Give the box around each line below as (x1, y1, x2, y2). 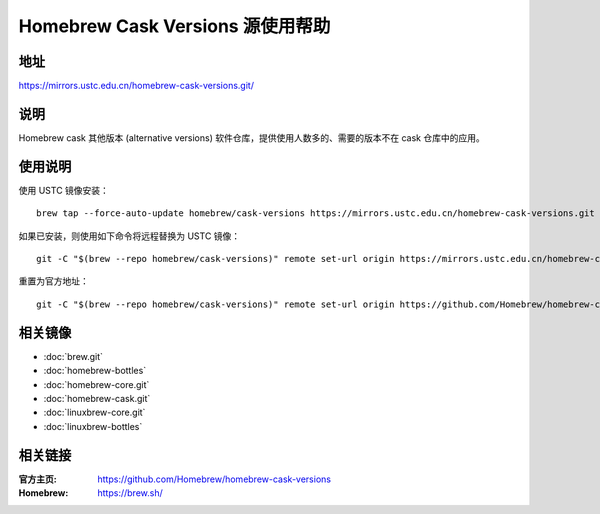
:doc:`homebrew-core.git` (43, 378, 150, 390)
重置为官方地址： (18, 275, 89, 287)
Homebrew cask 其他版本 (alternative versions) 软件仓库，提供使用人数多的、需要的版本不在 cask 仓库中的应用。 (18, 131, 485, 144)
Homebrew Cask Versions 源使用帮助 (18, 15, 331, 37)
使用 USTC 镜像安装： (18, 184, 110, 196)
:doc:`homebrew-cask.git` (43, 392, 151, 404)
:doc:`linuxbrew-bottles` (43, 420, 143, 432)
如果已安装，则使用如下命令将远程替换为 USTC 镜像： (18, 230, 241, 242)
